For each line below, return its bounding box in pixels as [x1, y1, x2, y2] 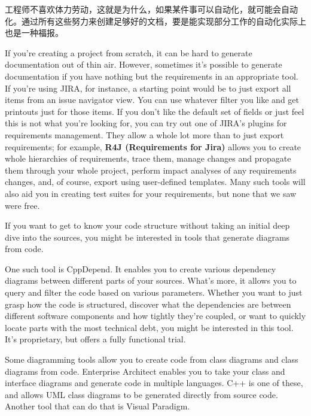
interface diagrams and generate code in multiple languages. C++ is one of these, [5, 376, 303, 389]
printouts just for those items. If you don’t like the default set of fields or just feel [5, 105, 304, 117]
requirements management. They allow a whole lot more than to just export [5, 128, 284, 141]
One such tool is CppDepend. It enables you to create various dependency [5, 262, 276, 275]
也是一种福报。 [5, 26, 63, 39]
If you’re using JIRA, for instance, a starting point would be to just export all [5, 81, 291, 94]
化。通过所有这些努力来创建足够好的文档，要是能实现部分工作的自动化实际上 [5, 14, 306, 27]
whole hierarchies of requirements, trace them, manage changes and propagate [5, 152, 291, 165]
